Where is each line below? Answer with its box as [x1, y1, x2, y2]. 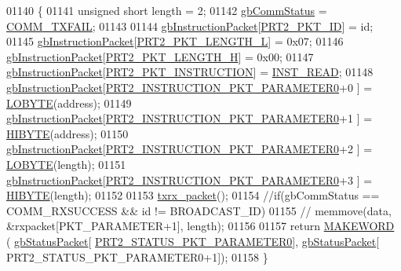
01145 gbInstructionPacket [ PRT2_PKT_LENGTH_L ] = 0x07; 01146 [6, 33, 344, 49]
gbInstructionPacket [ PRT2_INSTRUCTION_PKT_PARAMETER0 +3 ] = [6, 171, 373, 188]
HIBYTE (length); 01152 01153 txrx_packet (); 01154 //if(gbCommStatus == [6, 187, 380, 203]
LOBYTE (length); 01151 [6, 156, 126, 172]
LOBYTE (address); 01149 [6, 94, 132, 111]
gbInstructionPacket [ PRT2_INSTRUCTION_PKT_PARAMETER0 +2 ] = [6, 141, 373, 157]
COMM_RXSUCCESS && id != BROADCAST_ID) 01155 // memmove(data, [6, 202, 392, 218]
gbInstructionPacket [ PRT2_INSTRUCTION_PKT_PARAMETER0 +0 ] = [6, 79, 373, 95]
